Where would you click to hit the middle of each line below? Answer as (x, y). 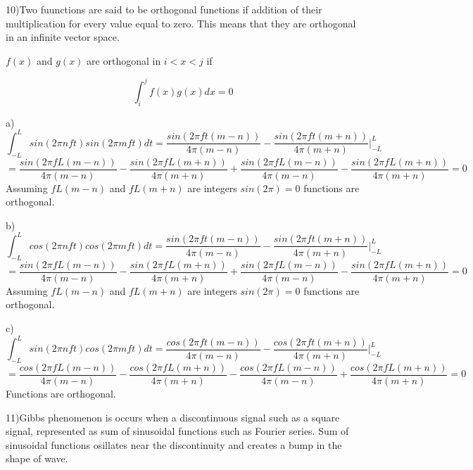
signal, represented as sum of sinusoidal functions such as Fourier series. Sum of (177, 431)
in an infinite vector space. (63, 37)
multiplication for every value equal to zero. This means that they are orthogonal (181, 23)
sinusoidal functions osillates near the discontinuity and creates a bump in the (174, 444)
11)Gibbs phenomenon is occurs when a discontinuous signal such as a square (173, 417)
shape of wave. (37, 458)
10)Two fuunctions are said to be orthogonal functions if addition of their (164, 9)
